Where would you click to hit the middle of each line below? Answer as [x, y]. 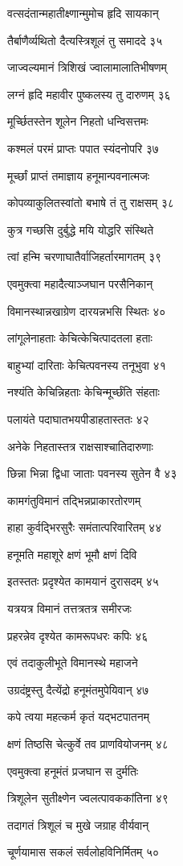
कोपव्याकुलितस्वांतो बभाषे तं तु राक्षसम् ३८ [91, 203]
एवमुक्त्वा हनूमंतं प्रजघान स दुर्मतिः [73, 771]
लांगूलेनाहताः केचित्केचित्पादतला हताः [80, 338]
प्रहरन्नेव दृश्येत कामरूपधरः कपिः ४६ [78, 635]
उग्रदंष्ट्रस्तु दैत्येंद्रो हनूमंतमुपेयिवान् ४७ [78, 689]
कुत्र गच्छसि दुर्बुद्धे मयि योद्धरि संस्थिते [81, 229]
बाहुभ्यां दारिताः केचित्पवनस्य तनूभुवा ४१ [87, 365]
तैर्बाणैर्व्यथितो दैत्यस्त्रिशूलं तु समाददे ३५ [85, 40]
